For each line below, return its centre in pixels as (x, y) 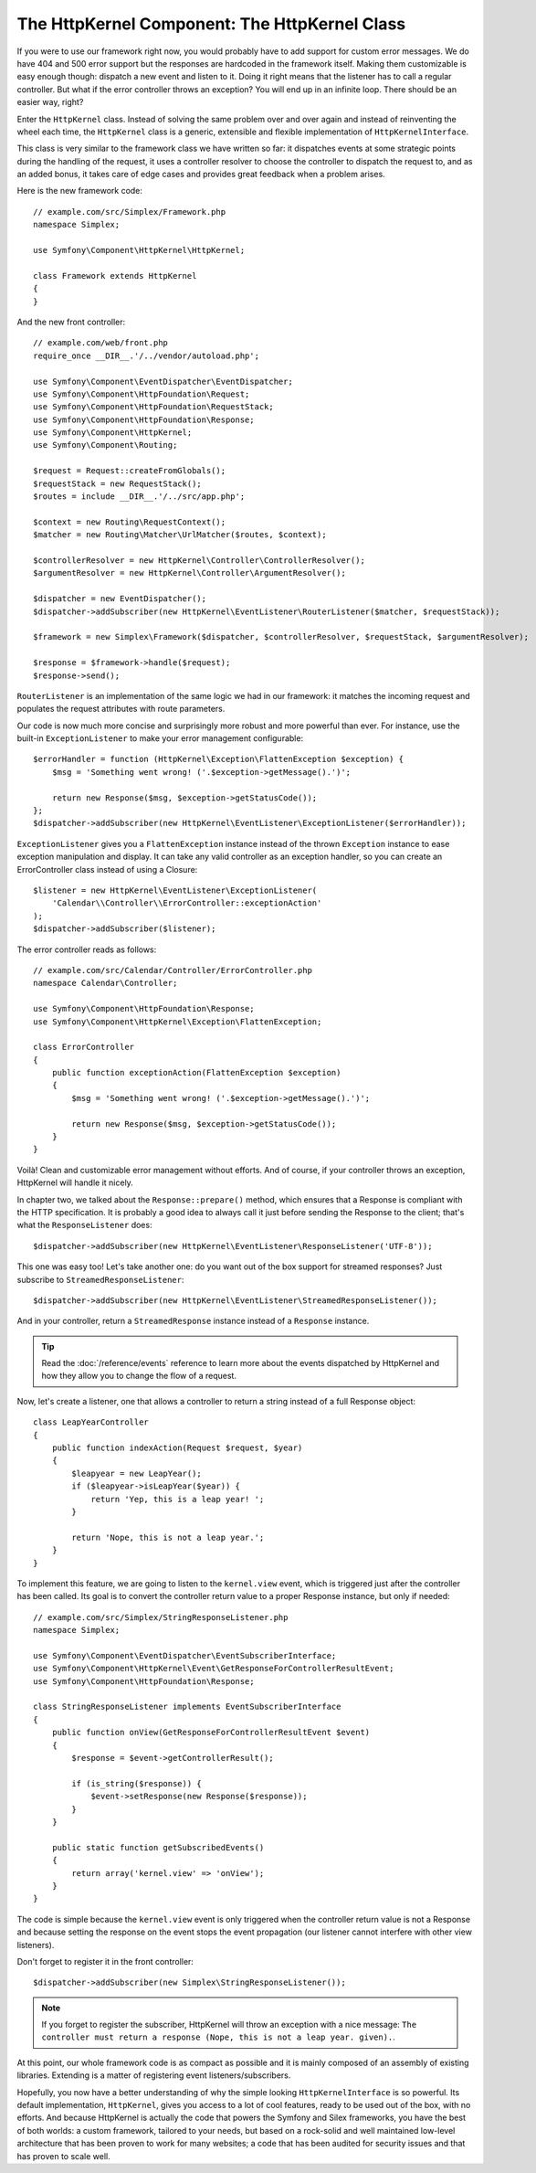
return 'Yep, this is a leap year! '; (178, 1499)
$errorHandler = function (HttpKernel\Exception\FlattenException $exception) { (219, 759)
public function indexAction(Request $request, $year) (177, 1448)
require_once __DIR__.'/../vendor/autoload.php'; (147, 355)
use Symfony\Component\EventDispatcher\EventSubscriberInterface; (185, 1655)
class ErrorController (84, 1047)
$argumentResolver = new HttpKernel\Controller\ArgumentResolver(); (189, 573)
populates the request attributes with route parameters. (121, 709)
